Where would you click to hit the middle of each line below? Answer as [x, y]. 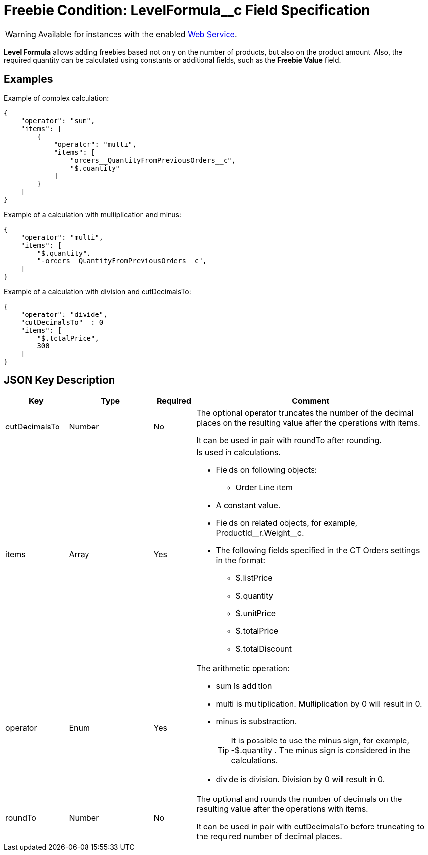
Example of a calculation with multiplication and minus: [93, 214]
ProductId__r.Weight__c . [260, 533]
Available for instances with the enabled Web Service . [138, 34]
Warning [21, 34]
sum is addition [244, 686]
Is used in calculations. [238, 452]
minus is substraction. [257, 722]
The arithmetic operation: [243, 669]
